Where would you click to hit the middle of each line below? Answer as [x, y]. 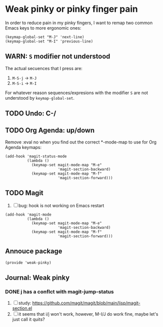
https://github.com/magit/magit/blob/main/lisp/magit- [86, 303]
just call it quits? [28, 320]
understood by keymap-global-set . [40, 98]
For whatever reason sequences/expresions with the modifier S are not [77, 93]
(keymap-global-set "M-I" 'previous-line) [49, 41]
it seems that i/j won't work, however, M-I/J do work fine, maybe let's [88, 314]
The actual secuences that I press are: [44, 68]
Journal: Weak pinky [37, 277]
